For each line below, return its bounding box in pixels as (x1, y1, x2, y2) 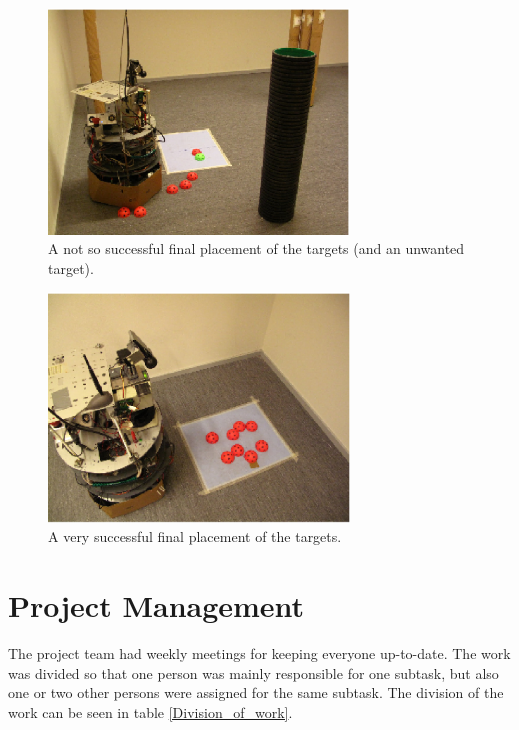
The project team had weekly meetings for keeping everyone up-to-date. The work (8, 643, 511, 664)
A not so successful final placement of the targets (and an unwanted (48, 238, 465, 259)
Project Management (8, 585, 305, 626)
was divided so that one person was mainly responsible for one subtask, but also (8, 662, 499, 683)
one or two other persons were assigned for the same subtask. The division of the (8, 682, 504, 703)
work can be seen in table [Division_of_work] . (8, 701, 293, 722)
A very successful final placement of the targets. (48, 526, 342, 547)
